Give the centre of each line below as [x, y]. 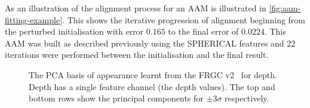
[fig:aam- [285, 8]
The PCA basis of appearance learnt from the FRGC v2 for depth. [153, 74]
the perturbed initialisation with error [74, 31]
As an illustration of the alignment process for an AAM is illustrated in [136, 8]
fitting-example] [34, 19]
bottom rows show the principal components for [116, 98]
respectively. [247, 98]
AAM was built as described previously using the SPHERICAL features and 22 [150, 43]
